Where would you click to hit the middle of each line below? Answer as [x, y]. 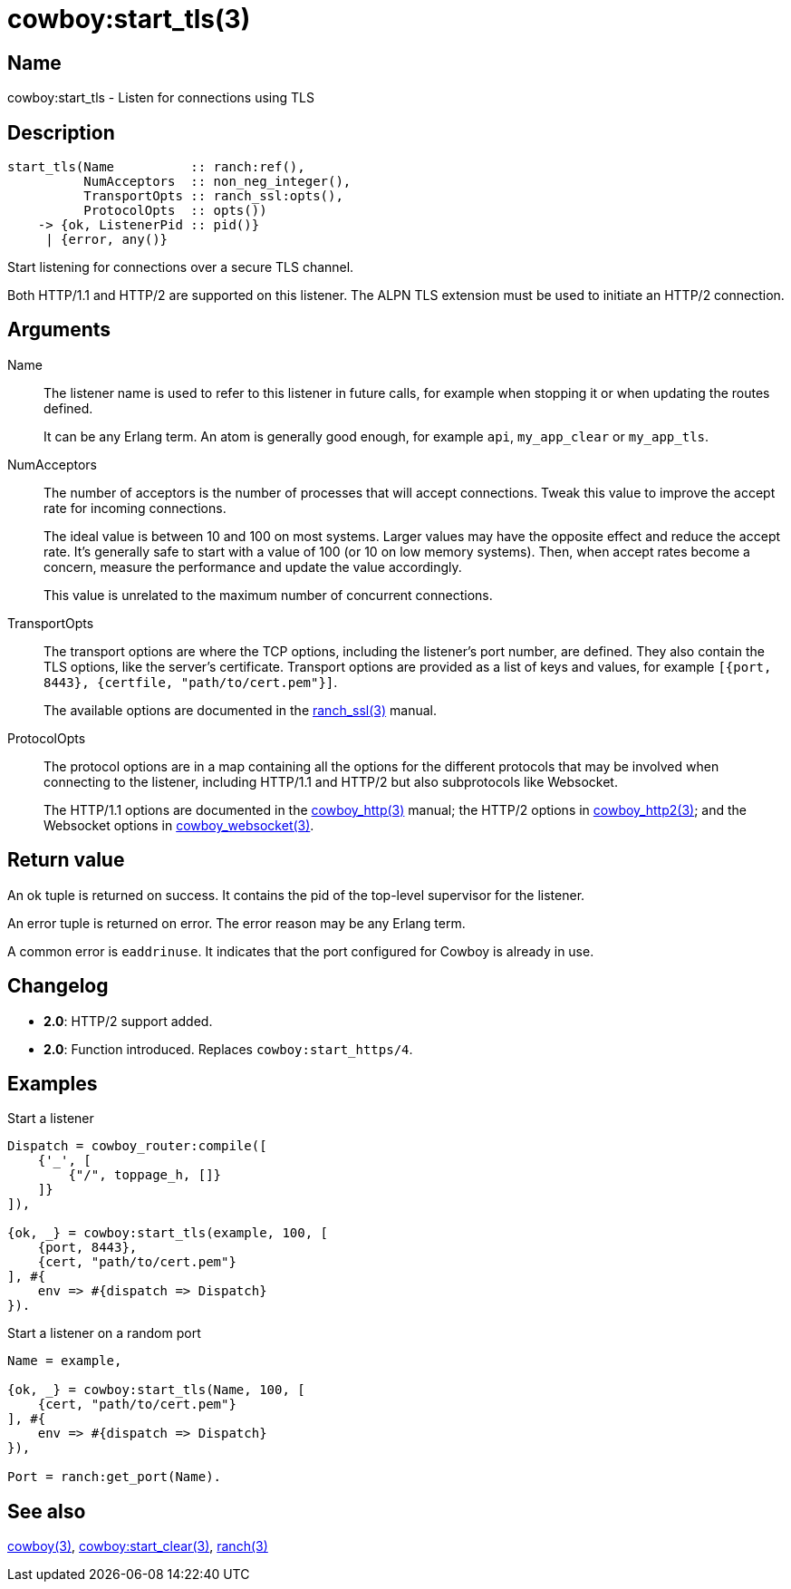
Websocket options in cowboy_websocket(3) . [179, 825]
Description [61, 132]
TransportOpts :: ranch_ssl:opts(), [213, 196]
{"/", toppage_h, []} [145, 1175]
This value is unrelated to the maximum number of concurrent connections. [268, 595]
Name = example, [65, 1361]
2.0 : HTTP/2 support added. [128, 1021]
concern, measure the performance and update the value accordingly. [253, 567]
